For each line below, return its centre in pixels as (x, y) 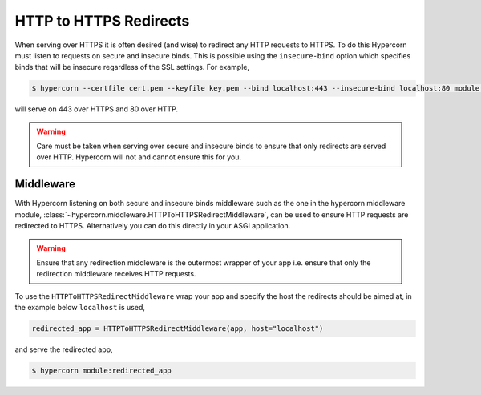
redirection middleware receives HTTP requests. (116, 274)
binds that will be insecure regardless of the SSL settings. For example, (132, 67)
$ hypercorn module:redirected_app (101, 371)
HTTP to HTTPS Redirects (102, 21)
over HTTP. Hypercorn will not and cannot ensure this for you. (139, 157)
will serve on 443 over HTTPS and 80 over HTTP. (97, 109)
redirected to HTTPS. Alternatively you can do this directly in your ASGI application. (153, 226)
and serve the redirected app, (64, 349)
